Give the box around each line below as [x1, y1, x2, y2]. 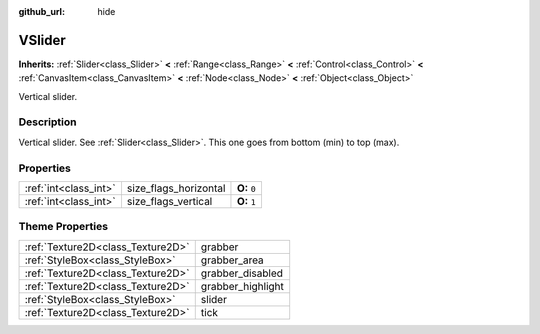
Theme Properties [18, 220, 109, 234]
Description [18, 115, 77, 129]
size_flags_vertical [126, 194, 213, 208]
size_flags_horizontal [126, 181, 226, 195]
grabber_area [200, 253, 264, 267]
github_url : [18, 6, 65, 17]
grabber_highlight [200, 279, 285, 293]
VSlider [18, 31, 67, 49]
